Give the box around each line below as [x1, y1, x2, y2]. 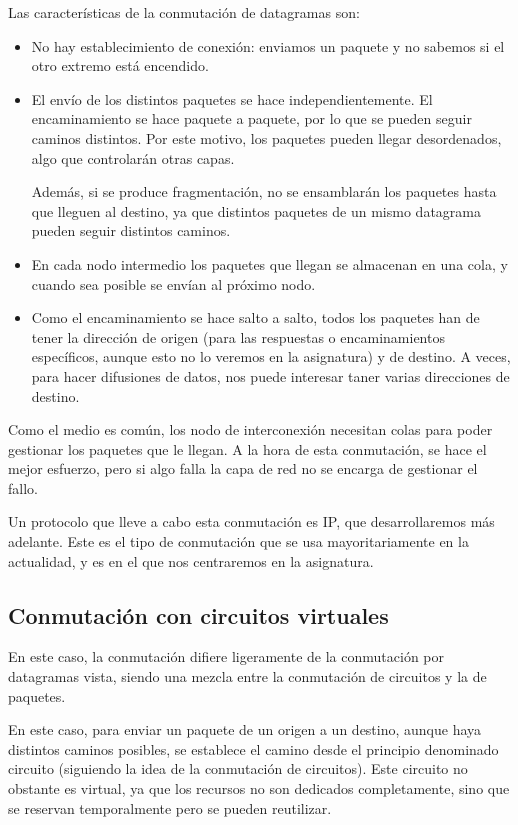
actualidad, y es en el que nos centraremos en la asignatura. [8, 550, 374, 571]
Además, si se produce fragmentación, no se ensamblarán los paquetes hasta [31, 181, 497, 202]
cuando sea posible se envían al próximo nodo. [31, 273, 316, 294]
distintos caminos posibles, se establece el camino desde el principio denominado [8, 738, 499, 759]
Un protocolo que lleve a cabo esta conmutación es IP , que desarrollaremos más [8, 511, 495, 532]
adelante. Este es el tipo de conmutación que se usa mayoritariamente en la [8, 531, 469, 552]
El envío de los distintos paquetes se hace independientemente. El [31, 88, 433, 109]
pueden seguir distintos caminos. [31, 220, 231, 241]
